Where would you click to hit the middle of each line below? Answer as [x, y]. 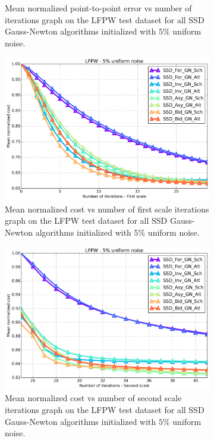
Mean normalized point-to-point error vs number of [98, 8]
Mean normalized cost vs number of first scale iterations [107, 209]
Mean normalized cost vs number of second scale [93, 398]
